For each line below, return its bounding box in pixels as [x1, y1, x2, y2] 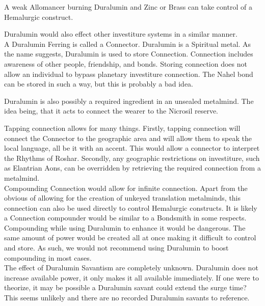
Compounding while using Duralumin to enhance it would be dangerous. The [4, 222, 246, 233]
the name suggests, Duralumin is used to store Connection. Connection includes [4, 48, 253, 59]
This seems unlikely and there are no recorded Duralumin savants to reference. [4, 292, 250, 303]
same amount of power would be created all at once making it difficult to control [4, 232, 256, 243]
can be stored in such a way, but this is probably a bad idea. [4, 78, 194, 89]
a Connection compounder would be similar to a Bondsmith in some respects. [4, 212, 247, 223]
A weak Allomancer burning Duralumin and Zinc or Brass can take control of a [4, 2, 252, 12]
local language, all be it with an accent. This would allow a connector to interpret [4, 143, 260, 153]
